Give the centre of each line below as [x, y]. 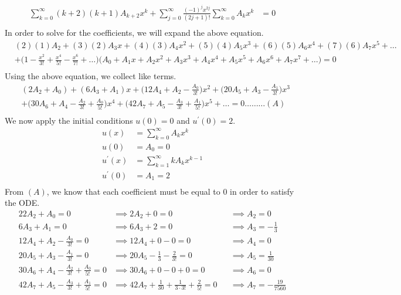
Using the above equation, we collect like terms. [91, 76]
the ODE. [22, 203]
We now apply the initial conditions [69, 120]
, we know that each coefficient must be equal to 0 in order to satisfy [170, 191]
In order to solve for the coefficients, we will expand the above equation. [134, 33]
